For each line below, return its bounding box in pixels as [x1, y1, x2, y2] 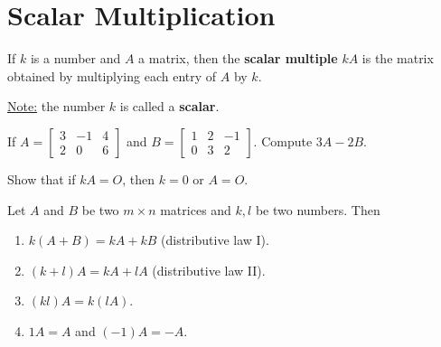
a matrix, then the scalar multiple [138, 49, 338, 68]
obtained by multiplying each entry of [7, 66, 217, 85]
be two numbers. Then [255, 200, 380, 219]
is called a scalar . [119, 97, 220, 116]
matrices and [160, 200, 231, 219]
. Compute [253, 131, 313, 150]
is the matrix [361, 49, 434, 68]
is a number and [30, 49, 121, 68]
